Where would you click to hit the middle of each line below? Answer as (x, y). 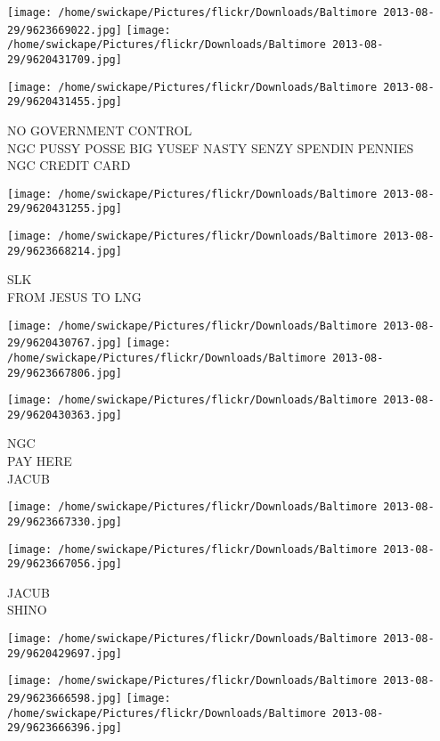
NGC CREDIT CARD (69, 165)
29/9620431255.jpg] (65, 209)
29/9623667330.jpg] (65, 521)
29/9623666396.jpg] (65, 728)
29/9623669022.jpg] (65, 30)
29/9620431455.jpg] (65, 102)
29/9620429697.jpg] (65, 653)
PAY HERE (40, 461)
